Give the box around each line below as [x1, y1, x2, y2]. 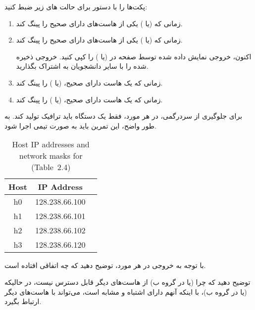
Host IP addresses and [12, 138, 90, 150]
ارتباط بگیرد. [4, 296, 42, 307]
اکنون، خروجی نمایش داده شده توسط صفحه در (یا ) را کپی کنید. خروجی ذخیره [16, 51, 252, 61]
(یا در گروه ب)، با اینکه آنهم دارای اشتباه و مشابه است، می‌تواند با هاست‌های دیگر [4, 286, 247, 297]
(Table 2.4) [31, 161, 71, 173]
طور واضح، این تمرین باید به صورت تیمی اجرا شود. [4, 120, 156, 131]
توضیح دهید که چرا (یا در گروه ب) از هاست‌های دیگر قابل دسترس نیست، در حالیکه [4, 276, 251, 287]
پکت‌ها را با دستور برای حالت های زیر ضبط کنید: [4, 1, 148, 11]
